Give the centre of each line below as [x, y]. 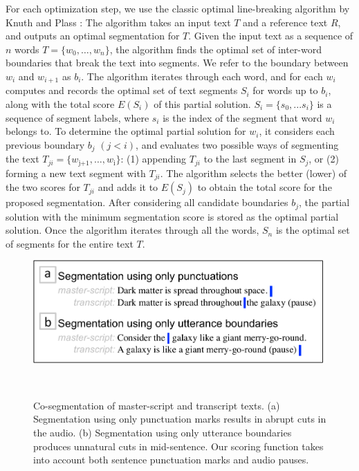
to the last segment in [250, 159]
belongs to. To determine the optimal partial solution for [126, 131]
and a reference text [285, 22]
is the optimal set [313, 230]
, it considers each [297, 131]
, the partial [324, 202]
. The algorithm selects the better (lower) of [254, 173]
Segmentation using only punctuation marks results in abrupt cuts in [180, 419]
